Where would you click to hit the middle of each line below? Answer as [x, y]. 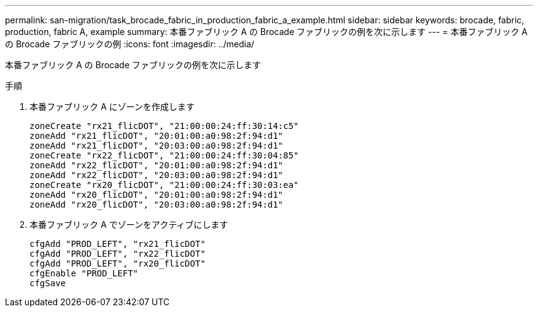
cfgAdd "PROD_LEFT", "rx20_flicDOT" [118, 263]
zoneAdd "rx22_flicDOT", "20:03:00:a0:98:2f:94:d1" [157, 175]
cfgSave [48, 283]
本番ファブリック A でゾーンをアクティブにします [129, 224]
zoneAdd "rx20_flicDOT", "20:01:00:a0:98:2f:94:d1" [157, 195]
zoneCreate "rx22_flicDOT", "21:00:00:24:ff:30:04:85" [164, 155]
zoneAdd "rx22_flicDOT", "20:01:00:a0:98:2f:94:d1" [157, 165]
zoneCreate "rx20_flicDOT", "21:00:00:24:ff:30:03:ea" [164, 185]
